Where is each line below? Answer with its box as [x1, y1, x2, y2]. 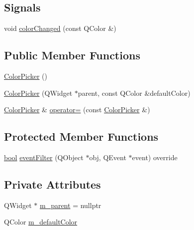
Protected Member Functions [4, 129, 159, 144]
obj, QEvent [89, 152, 126, 162]
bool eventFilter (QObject [4, 152, 84, 162]
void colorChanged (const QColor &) [4, 23, 116, 33]
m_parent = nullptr [39, 200, 101, 210]
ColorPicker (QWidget [4, 87, 73, 98]
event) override [132, 152, 178, 162]
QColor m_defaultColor [4, 217, 78, 227]
